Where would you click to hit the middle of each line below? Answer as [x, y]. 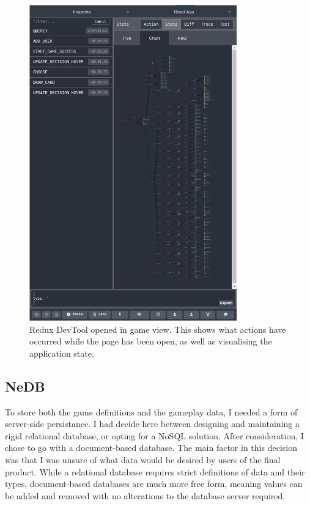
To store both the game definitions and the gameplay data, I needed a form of [151, 411]
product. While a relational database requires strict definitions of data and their [155, 471]
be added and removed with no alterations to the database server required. [145, 495]
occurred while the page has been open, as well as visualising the [151, 341]
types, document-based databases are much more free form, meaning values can [154, 484]
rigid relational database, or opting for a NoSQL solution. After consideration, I [154, 435]
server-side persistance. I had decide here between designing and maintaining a [152, 424]
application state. [62, 353]
